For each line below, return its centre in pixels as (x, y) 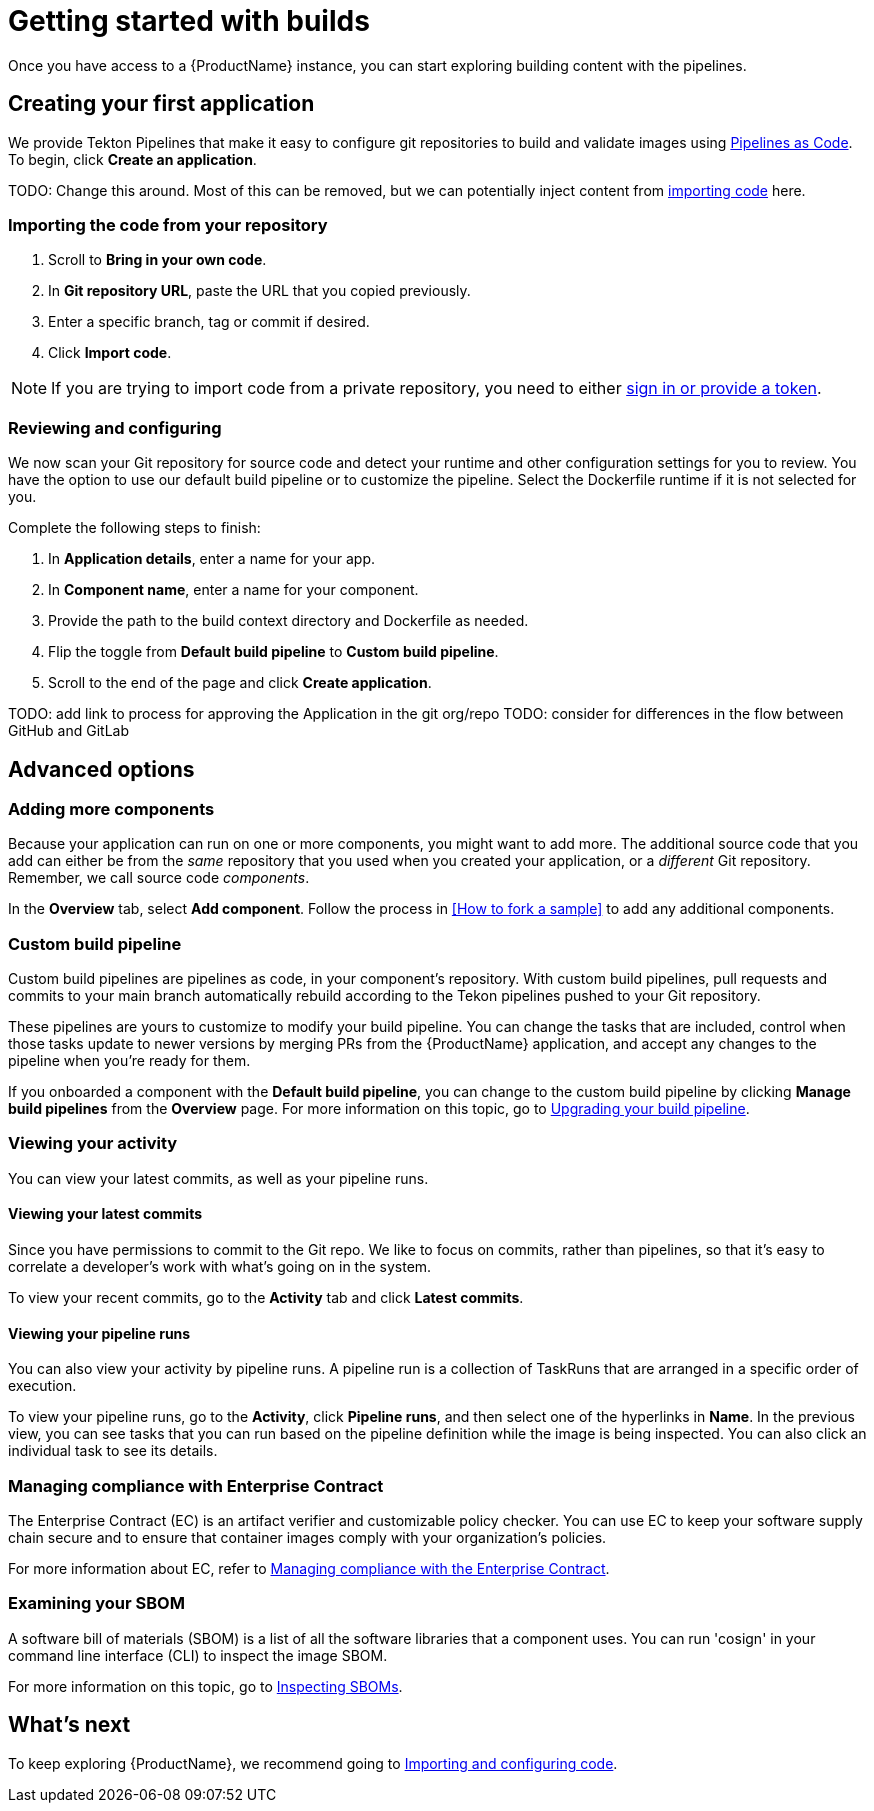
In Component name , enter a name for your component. (233, 590)
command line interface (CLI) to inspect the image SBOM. (198, 1655)
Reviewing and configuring (115, 427)
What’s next (69, 1725)
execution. (42, 1386)
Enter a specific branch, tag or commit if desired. (209, 322)
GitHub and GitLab (69, 731)
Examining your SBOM (96, 1603)
